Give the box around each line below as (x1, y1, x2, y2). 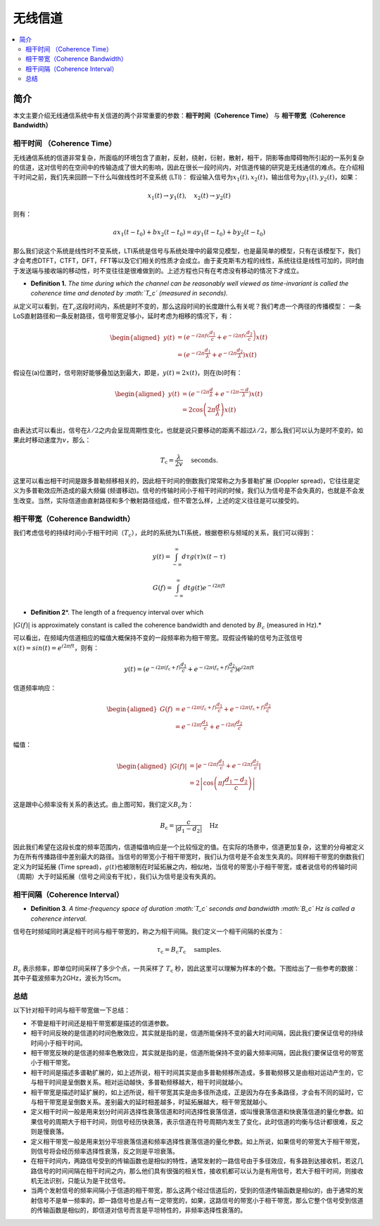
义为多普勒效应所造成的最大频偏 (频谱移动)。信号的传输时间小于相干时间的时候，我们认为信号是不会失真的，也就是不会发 (13, 486, 365, 495)
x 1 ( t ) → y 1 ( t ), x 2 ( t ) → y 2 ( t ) (147, 191, 232, 201)
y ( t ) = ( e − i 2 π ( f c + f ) (124, 664, 181, 673)
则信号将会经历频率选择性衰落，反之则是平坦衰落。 (30, 1147, 179, 1155)
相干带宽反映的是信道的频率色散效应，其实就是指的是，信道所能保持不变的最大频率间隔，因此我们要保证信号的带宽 (30, 1048, 364, 1056)
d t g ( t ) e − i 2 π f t (183, 582, 226, 592)
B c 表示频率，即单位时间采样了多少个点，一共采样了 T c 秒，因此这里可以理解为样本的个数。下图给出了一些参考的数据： (13, 964, 360, 974)
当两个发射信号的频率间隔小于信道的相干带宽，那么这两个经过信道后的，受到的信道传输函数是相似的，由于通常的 (30, 1186, 357, 1195)
